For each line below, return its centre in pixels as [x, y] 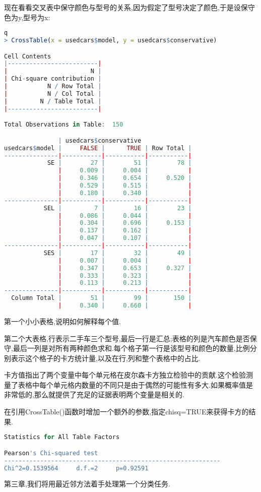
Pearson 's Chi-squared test [51, 453]
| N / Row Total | [53, 86]
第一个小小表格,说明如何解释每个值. [62, 321]
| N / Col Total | [53, 94]
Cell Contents [28, 56]
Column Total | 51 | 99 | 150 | [102, 298]
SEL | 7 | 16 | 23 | [118, 208]
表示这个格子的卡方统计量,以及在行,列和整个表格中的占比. [106, 358]
